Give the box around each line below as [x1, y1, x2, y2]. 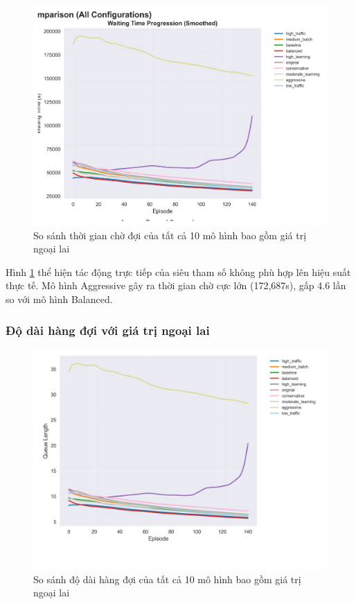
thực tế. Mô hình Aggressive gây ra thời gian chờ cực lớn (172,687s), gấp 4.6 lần [6, 278, 346, 293]
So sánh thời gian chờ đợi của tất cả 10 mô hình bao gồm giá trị [33, 227, 307, 242]
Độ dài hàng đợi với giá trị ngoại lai [6, 321, 210, 338]
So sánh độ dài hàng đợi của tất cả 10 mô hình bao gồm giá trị [33, 571, 301, 586]
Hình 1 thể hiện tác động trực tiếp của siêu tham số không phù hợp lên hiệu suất [6, 264, 351, 279]
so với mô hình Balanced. [6, 292, 113, 307]
